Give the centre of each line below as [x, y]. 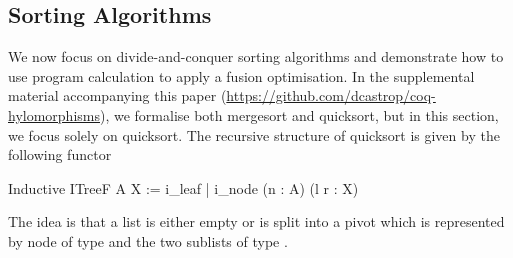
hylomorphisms [54, 114]
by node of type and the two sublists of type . [148, 240]
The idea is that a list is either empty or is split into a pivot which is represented [256, 221]
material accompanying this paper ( [117, 95]
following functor [60, 154]
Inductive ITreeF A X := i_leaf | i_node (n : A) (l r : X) [183, 187]
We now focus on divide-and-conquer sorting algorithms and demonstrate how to [256, 56]
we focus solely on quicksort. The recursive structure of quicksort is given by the [254, 134]
